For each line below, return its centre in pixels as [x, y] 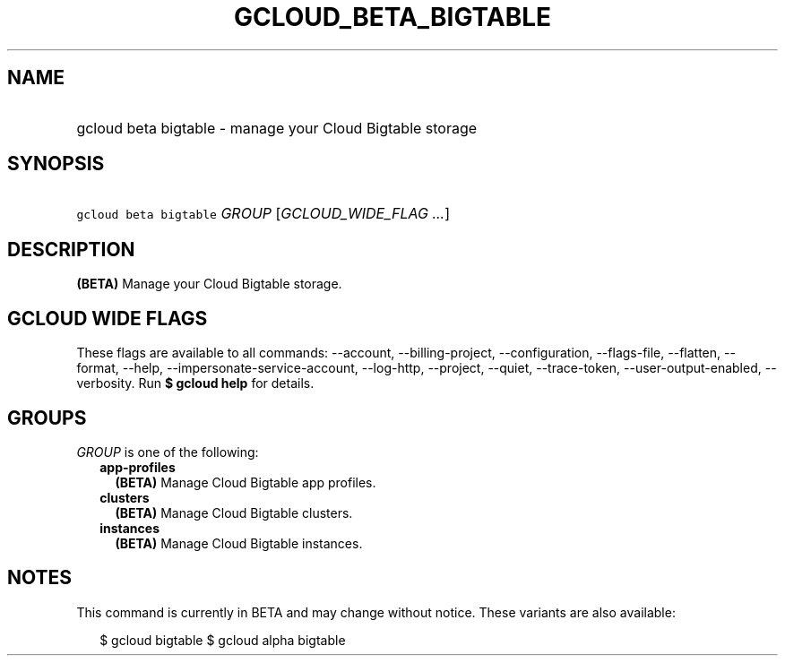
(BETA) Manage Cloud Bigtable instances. [239, 543]
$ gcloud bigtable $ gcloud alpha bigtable [223, 640]
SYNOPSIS [56, 164]
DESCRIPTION [71, 249]
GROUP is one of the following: [168, 452]
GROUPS [47, 418]
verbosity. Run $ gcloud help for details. [195, 383]
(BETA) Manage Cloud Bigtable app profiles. [246, 482]
